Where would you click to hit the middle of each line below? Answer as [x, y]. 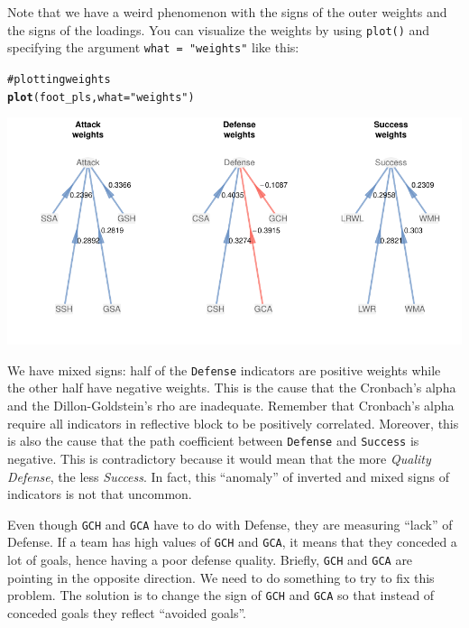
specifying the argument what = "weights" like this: [153, 47]
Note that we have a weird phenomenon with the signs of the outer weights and [227, 12]
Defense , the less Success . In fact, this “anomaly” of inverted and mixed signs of [228, 476]
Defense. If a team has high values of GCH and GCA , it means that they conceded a [232, 542]
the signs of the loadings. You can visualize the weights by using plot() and [219, 29]
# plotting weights [59, 79]
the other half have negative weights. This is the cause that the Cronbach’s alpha [232, 388]
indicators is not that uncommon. [100, 494]
